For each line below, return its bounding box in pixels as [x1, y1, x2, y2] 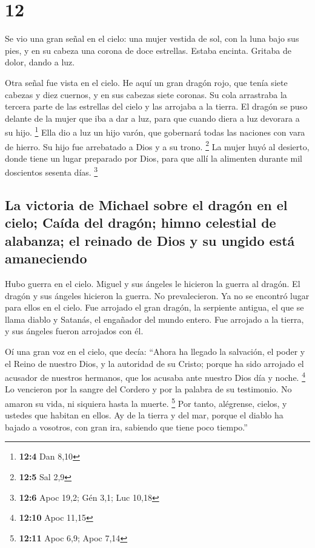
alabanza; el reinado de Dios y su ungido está [5, 231, 295, 249]
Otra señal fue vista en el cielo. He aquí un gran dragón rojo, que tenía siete [5, 76, 288, 88]
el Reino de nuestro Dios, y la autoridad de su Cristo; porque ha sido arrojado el [5, 357, 304, 369]
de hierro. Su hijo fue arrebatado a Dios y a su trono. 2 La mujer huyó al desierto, [5, 138, 310, 153]
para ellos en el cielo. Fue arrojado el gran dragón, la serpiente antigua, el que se [5, 301, 304, 314]
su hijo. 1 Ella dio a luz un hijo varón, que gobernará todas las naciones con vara [5, 124, 305, 138]
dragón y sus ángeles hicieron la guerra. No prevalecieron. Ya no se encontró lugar [5, 289, 310, 302]
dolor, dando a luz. [5, 56, 75, 68]
